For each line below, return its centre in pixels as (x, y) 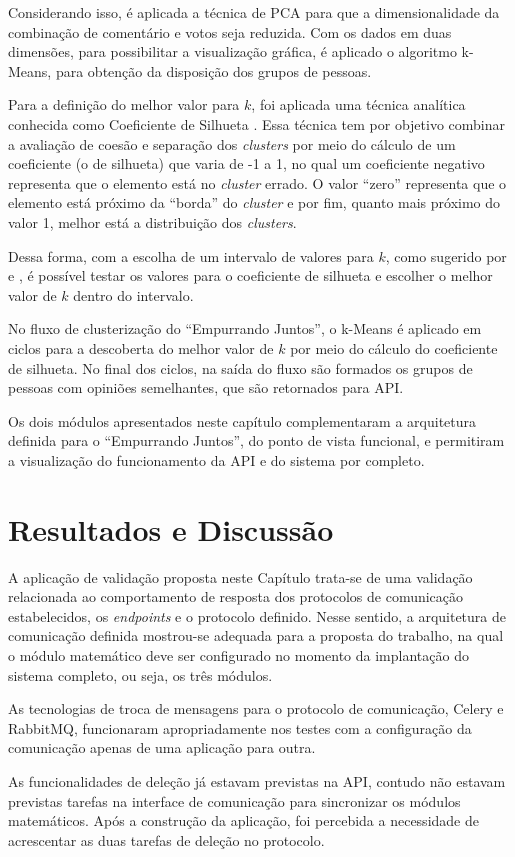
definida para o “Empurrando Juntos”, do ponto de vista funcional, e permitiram (256, 440)
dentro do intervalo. (133, 294)
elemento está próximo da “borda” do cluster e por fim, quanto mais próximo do (254, 202)
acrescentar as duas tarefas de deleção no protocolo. (166, 839)
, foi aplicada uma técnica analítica (358, 104)
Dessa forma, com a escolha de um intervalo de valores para (191, 255)
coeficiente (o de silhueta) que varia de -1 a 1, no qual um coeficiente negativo (246, 163)
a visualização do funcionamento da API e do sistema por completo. (216, 459)
